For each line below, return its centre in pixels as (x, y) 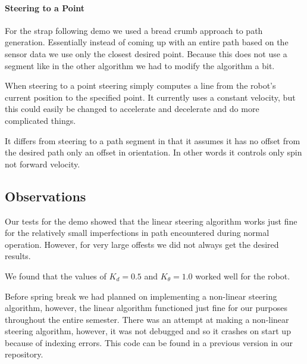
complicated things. (40, 120)
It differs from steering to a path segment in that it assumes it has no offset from (153, 140)
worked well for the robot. (243, 276)
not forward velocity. (43, 164)
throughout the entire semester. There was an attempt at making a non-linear (147, 319)
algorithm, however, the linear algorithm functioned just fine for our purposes (146, 308)
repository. (24, 354)
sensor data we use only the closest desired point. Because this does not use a (146, 53)
